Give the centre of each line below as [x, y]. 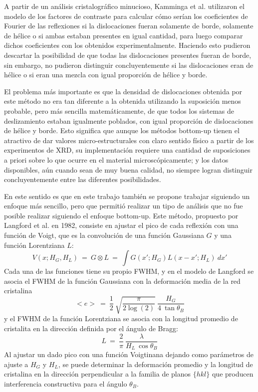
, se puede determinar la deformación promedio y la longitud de [155, 364]
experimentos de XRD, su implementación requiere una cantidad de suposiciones [127, 150]
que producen [233, 374]
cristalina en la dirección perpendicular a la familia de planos [98, 374]
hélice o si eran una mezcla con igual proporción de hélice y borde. [106, 75]
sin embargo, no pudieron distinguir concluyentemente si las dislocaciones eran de [129, 65]
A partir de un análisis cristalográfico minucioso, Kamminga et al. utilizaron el [124, 6]
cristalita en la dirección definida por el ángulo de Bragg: [91, 328]
